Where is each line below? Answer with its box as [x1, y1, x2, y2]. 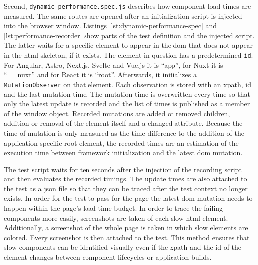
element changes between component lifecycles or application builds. [4, 252, 212, 262]
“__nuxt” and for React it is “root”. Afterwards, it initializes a [4, 69, 197, 80]
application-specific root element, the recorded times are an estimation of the [4, 137, 239, 148]
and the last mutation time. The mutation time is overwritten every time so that [4, 88, 250, 99]
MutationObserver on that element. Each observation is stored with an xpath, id [4, 79, 251, 89]
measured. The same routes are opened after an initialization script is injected [4, 10, 242, 21]
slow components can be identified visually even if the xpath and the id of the [4, 242, 242, 252]
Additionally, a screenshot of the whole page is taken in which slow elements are [4, 222, 248, 233]
